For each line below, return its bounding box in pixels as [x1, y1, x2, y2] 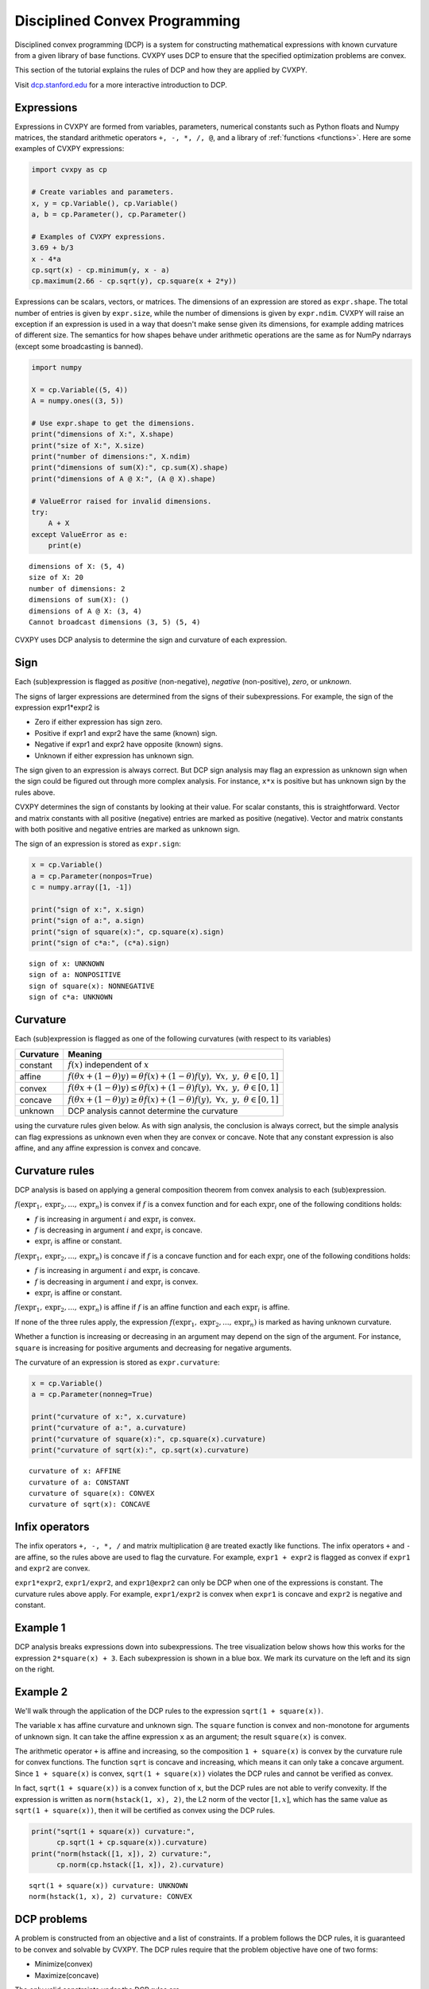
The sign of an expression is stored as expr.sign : [14, 839, 182, 849]
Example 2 [14, 1685, 68, 1699]
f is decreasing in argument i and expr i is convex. [34, 1277, 199, 1288]
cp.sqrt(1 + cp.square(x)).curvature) [56, 1838, 208, 1847]
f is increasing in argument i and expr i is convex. [34, 1214, 196, 1225]
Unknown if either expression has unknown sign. [34, 750, 195, 760]
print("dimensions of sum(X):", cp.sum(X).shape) [31, 463, 229, 473]
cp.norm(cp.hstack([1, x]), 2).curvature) [56, 1860, 225, 1870]
